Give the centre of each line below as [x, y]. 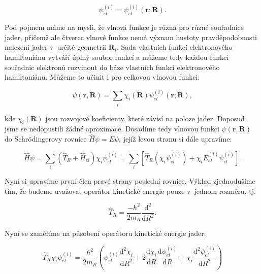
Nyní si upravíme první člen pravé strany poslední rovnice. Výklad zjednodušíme [130, 181]
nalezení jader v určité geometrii [56, 47]
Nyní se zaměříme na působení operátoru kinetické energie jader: [105, 233]
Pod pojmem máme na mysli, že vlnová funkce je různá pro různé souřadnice [124, 27]
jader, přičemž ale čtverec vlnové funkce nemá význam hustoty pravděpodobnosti [131, 37]
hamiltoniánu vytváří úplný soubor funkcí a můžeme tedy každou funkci [117, 57]
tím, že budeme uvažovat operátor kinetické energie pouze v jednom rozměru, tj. [130, 191]
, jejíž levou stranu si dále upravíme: [175, 139]
